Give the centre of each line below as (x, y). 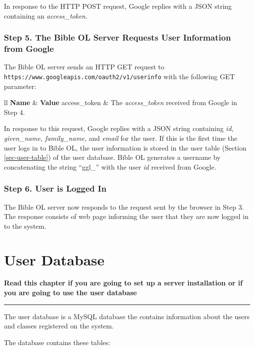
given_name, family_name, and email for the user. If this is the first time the (121, 138)
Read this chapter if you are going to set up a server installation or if (123, 283)
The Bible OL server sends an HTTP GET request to (84, 67)
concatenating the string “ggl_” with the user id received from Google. (110, 166)
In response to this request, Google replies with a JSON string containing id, (119, 128)
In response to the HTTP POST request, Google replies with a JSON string (118, 6)
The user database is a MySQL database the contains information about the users (127, 316)
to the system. (25, 226)
